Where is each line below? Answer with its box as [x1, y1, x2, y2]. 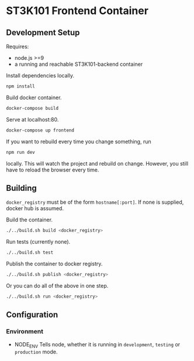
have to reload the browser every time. [6, 166, 99, 173]
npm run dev [6, 149, 35, 155]
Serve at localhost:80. [6, 116, 59, 123]
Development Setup [6, 28, 80, 38]
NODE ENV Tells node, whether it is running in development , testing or [14, 340, 181, 349]
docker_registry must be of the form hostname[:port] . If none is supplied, [6, 198, 184, 206]
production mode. [14, 348, 58, 356]
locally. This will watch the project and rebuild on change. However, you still [6, 160, 189, 167]
